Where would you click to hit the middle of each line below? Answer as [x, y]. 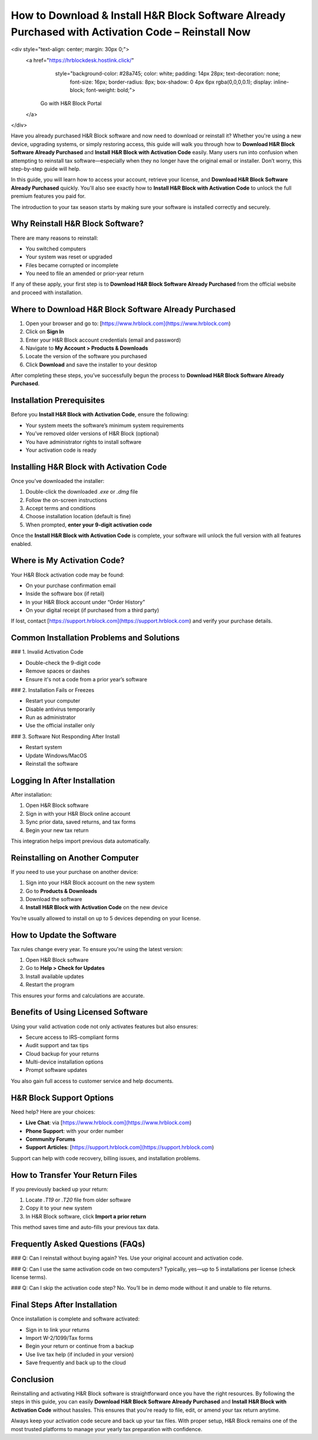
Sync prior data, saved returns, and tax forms [81, 822]
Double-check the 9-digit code [63, 663]
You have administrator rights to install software [83, 442]
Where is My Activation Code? [68, 560]
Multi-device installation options [64, 1062]
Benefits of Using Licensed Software [79, 1012]
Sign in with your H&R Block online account [78, 813]
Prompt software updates [57, 1070]
